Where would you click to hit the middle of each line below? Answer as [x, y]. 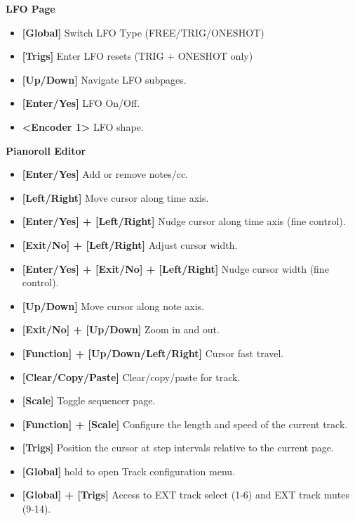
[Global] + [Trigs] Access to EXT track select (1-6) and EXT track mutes [186, 495]
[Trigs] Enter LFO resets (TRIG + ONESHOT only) [138, 56]
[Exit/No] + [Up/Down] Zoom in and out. [121, 329]
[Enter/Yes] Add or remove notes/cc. [105, 174]
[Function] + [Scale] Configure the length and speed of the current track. [185, 424]
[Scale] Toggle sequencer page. [89, 400]
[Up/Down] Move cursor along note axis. [113, 305]
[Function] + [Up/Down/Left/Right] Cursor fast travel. [153, 353]
